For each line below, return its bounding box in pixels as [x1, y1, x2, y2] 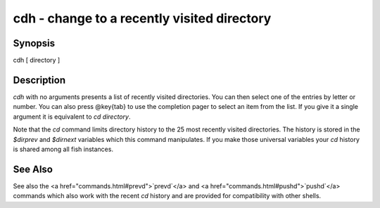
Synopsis [13, 37, 56, 49]
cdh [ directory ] [13, 56, 61, 65]
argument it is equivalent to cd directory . [13, 112, 131, 121]
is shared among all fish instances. [13, 145, 114, 153]
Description [13, 74, 66, 86]
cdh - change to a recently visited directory [13, 11, 272, 26]
